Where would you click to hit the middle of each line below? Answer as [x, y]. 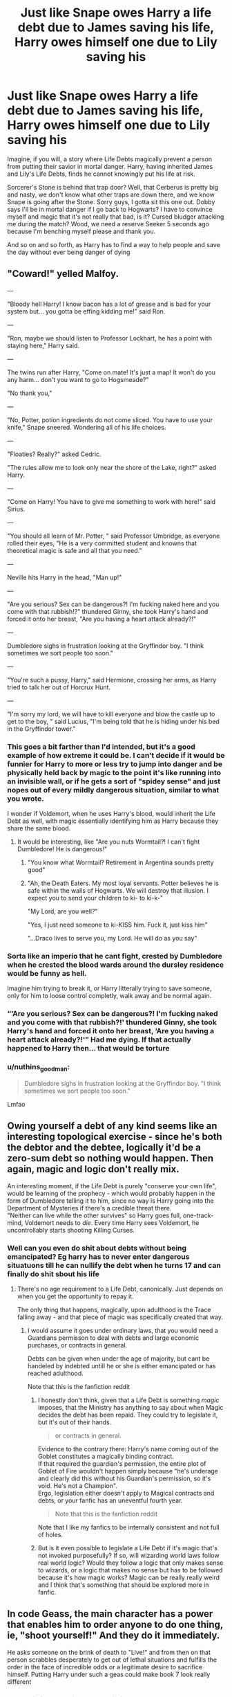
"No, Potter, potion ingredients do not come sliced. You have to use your [110, 419]
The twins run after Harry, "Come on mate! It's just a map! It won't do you [112, 372]
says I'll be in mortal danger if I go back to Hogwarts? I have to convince [110, 209]
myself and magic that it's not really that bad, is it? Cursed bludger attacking [116, 217]
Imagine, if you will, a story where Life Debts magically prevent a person [110, 159]
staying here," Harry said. [43, 345]
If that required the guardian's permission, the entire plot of [122, 1463]
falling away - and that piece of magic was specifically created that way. [120, 1317]
